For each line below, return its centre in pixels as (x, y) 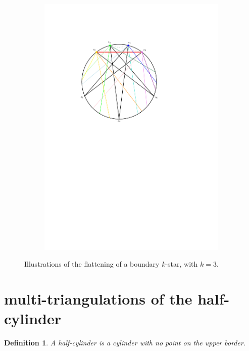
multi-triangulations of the (98, 299)
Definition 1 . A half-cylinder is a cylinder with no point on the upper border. (125, 343)
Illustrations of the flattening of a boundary (92, 264)
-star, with (182, 264)
